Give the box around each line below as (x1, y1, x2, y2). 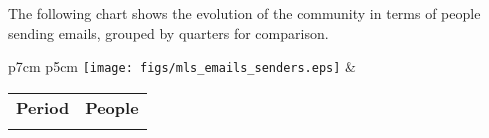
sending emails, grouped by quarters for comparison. (8, 22, 329, 43)
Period (16, 95, 70, 119)
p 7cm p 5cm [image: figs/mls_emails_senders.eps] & (8, 56, 356, 77)
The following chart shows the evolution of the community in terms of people (8, 3, 481, 23)
